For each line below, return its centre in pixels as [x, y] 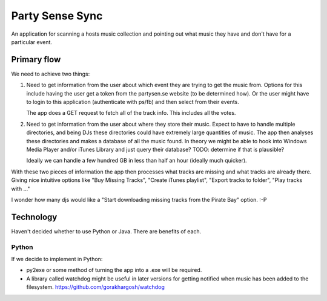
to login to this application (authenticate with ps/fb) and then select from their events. [133, 102]
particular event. [32, 42]
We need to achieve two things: [51, 74]
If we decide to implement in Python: [57, 259]
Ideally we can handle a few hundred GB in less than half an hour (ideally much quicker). [137, 161]
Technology [34, 217]
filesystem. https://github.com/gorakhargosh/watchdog [95, 287]
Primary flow [36, 60]
